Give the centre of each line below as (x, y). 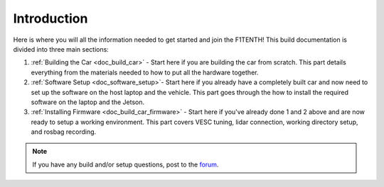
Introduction (50, 18)
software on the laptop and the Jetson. (88, 102)
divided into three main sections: (61, 49)
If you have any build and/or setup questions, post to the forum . (126, 164)
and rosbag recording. (64, 132)
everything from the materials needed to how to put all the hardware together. (145, 72)
